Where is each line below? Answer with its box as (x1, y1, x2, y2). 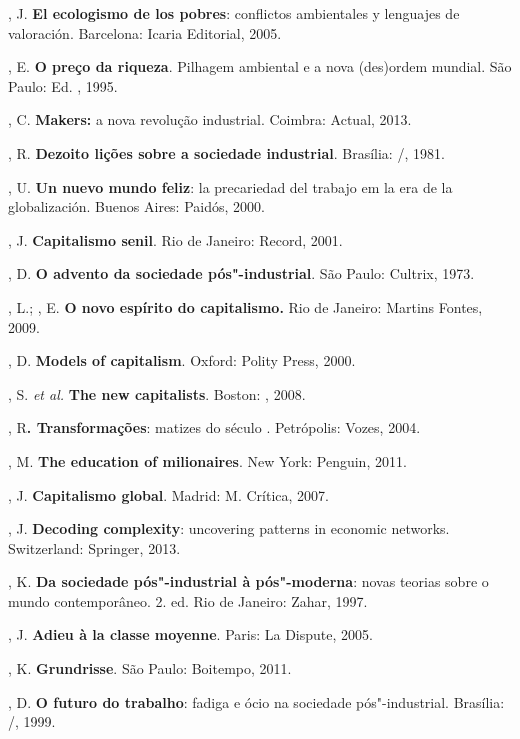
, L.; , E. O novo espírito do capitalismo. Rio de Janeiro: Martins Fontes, (8, 296, 483, 317)
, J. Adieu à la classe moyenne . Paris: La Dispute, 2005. (8, 624, 373, 645)
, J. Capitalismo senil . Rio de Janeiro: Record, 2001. (8, 229, 343, 250)
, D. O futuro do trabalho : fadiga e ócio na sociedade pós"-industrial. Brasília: (8, 691, 505, 712)
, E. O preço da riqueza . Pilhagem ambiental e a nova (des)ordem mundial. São (8, 56, 512, 77)
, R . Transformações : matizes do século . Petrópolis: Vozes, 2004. (8, 417, 421, 438)
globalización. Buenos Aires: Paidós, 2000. (8, 196, 265, 217)
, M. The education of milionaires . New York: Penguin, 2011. (8, 450, 407, 471)
